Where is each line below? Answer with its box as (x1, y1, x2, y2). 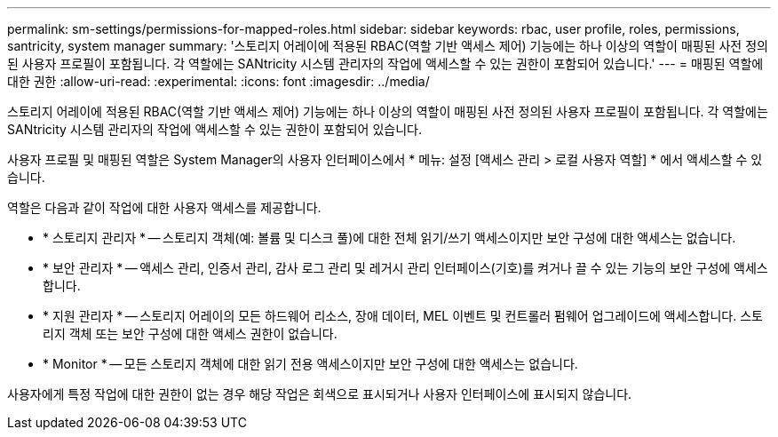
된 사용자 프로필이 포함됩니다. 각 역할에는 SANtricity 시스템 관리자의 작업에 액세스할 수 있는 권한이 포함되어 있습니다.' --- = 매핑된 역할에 (7, 56, 764, 71)
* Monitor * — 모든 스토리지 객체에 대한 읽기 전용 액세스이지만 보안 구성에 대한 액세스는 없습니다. (43, 356, 578, 371)
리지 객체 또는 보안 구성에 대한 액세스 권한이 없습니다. (43, 326, 337, 341)
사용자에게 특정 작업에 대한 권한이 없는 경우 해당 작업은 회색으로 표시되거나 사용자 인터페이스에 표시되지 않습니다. (7, 386, 632, 401)
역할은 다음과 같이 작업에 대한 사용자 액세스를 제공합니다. (7, 200, 322, 215)
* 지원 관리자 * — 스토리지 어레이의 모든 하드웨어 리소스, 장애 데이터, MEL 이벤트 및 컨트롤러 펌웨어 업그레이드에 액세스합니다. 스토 (43, 308, 763, 323)
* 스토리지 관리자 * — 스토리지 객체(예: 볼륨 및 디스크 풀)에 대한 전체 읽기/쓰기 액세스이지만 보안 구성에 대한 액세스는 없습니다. (43, 230, 736, 245)
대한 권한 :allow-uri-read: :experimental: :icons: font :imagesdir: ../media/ (7, 74, 430, 89)
